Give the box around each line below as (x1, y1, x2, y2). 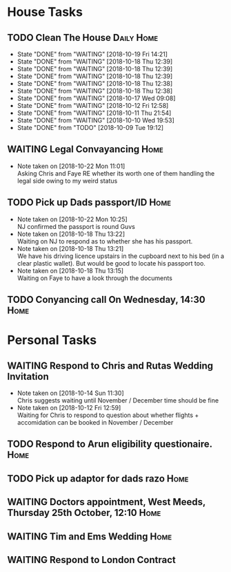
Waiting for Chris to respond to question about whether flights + (17, 411, 199, 419)
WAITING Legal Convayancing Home (7, 143, 163, 156)
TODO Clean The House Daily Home (7, 32, 159, 44)
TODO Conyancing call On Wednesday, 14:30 (7, 294, 205, 306)
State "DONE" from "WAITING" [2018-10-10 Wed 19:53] (17, 116, 174, 124)
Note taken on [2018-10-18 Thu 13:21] (17, 244, 124, 252)
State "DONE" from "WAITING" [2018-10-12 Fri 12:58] (17, 102, 169, 109)
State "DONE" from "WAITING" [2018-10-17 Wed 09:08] (17, 94, 176, 102)
